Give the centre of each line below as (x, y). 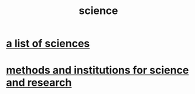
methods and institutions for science (97, 70)
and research (39, 83)
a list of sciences (48, 43)
